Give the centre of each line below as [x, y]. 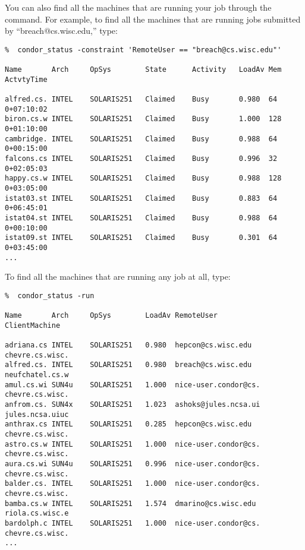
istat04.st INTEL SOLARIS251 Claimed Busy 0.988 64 [141, 218]
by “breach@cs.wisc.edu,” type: [61, 31]
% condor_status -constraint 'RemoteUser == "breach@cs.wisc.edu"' [143, 50]
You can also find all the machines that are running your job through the [138, 7]
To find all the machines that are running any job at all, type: [118, 276]
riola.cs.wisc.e [37, 513]
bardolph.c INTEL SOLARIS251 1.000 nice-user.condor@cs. [133, 523]
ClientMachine [33, 325]
